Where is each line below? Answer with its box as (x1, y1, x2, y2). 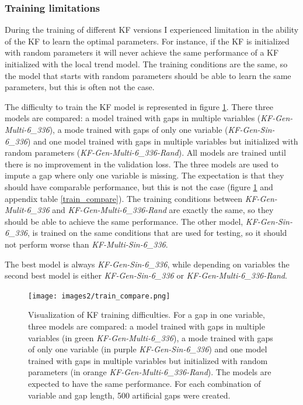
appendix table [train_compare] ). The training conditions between (5, 192, 243, 204)
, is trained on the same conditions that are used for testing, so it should (27, 226, 287, 239)
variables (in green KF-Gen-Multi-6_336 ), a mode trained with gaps (28, 331, 273, 344)
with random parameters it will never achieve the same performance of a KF (5, 46, 279, 59)
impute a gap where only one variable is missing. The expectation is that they (5, 169, 284, 181)
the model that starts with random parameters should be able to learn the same (5, 69, 291, 81)
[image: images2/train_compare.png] (28, 291, 170, 300)
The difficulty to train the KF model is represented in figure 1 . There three (5, 100, 273, 112)
